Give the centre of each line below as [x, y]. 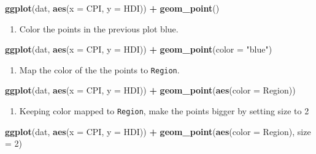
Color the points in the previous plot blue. [99, 28]
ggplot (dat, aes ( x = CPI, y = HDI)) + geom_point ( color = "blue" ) [139, 49]
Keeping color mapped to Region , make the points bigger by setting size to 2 [164, 111]
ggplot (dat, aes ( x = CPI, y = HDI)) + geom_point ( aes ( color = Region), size [158, 131]
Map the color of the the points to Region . [99, 69]
